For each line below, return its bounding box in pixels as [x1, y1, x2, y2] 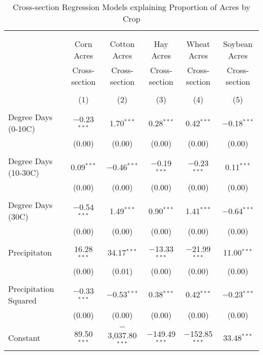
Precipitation [8, 282, 54, 294]
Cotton [110, 38, 135, 49]
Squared [8, 294, 37, 306]
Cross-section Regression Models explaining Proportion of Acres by [13, 1, 250, 13]
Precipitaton [8, 246, 52, 259]
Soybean [223, 38, 253, 49]
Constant [8, 331, 40, 343]
